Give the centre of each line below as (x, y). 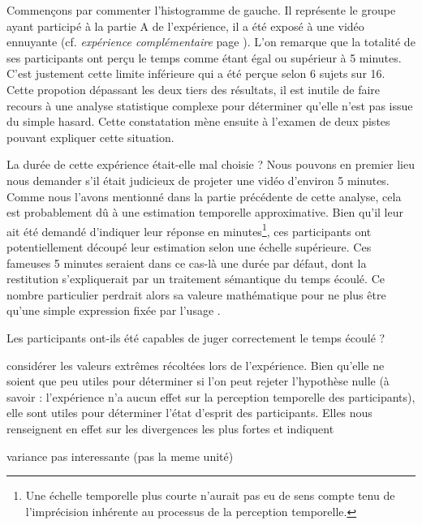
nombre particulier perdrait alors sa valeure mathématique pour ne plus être (196, 294)
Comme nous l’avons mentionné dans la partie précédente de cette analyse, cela (204, 196)
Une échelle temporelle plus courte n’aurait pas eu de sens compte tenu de (210, 495)
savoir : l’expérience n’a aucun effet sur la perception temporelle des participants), (211, 396)
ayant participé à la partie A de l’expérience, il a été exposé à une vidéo (185, 26)
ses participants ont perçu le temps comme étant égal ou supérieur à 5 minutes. (204, 57)
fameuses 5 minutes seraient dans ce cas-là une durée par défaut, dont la (187, 262)
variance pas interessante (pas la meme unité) (120, 456)
